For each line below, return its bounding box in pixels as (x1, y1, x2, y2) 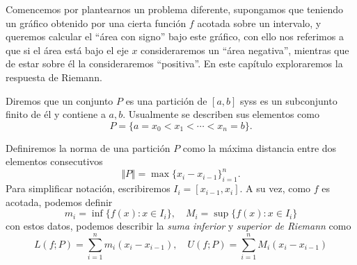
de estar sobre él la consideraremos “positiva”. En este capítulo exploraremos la (6, 56, 343, 71)
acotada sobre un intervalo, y (197, 15, 322, 30)
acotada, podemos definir (6, 194, 113, 209)
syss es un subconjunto (240, 93, 338, 108)
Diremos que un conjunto (6, 93, 113, 108)
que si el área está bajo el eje (6, 42, 129, 57)
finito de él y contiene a (6, 107, 106, 121)
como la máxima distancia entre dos (182, 140, 337, 155)
